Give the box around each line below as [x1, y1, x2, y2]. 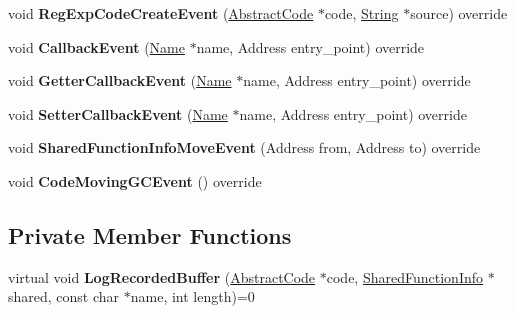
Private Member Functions [8, 219, 292, 250]
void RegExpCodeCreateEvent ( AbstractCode [8, 3, 314, 23]
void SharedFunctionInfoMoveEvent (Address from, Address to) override [8, 137, 481, 158]
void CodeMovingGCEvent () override [8, 170, 262, 191]
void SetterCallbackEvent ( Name [8, 103, 228, 124]
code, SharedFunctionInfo [326, 266, 484, 287]
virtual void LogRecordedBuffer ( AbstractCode [8, 266, 316, 287]
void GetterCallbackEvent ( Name [8, 70, 232, 91]
